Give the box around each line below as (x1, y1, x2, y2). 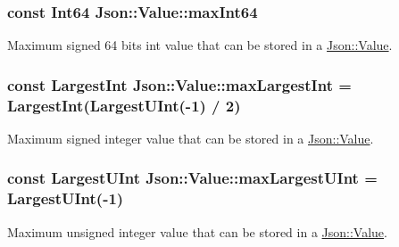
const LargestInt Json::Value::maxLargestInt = (7, 73, 352, 95)
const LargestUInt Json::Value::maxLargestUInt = (7, 167, 378, 189)
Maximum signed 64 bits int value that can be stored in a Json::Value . (7, 36, 393, 54)
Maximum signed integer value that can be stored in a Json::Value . (7, 128, 374, 147)
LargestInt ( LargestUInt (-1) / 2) (7, 94, 241, 116)
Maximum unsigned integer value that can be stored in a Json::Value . (7, 222, 387, 241)
